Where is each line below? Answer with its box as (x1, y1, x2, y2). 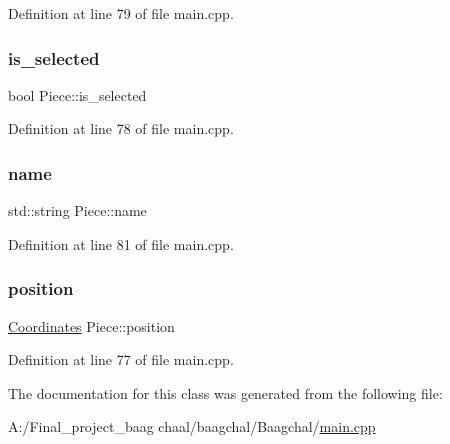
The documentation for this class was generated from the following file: (8, 382, 443, 403)
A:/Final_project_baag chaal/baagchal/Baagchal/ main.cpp (8, 416, 376, 437)
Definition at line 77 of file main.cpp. (8, 349, 234, 370)
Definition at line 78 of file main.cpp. (8, 118, 234, 139)
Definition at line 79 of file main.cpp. (8, 3, 234, 23)
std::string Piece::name (8, 200, 147, 221)
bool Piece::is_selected (8, 84, 147, 105)
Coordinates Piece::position (8, 315, 175, 336)
